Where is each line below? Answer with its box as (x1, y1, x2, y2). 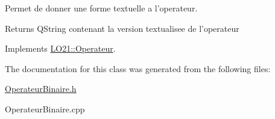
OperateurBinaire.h (5, 82, 77, 95)
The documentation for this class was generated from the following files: (5, 62, 271, 75)
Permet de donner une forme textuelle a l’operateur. (5, 2, 198, 14)
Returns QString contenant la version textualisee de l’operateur (5, 22, 239, 34)
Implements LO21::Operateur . (5, 42, 116, 55)
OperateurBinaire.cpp (5, 102, 85, 115)
